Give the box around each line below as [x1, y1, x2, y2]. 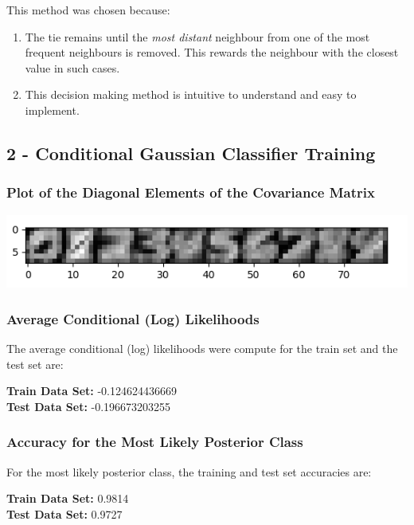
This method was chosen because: [6, 2, 170, 18]
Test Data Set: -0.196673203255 [6, 398, 171, 414]
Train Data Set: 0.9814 [6, 490, 129, 507]
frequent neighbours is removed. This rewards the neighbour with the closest [25, 44, 399, 61]
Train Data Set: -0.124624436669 [6, 382, 177, 399]
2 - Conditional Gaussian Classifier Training [6, 140, 376, 165]
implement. [25, 101, 80, 118]
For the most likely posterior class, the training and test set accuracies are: [6, 463, 372, 480]
